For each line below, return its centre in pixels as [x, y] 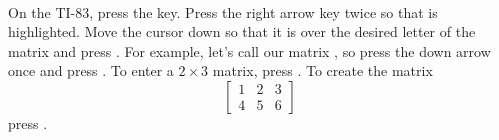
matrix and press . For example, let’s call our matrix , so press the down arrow [249, 50]
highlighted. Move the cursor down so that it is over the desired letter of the [242, 31]
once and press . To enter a [91, 70]
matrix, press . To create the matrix [322, 70]
